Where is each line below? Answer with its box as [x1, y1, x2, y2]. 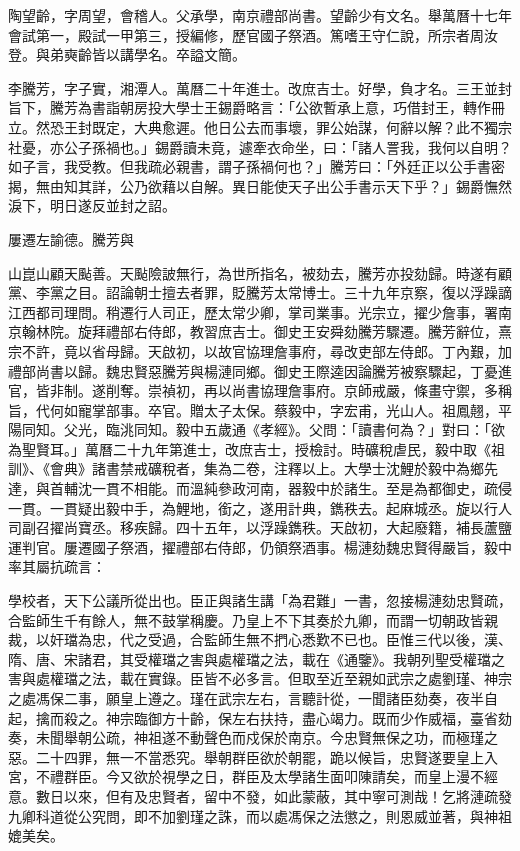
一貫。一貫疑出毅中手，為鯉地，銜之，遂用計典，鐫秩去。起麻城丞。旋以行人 [8, 497, 512, 518]
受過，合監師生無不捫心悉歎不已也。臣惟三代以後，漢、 [147, 629, 512, 650]
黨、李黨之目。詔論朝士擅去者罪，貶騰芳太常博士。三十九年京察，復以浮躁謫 [8, 282, 512, 303]
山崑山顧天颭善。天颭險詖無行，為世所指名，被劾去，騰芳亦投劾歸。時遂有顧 [8, 262, 512, 283]
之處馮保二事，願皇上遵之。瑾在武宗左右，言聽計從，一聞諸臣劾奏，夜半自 [8, 688, 498, 708]
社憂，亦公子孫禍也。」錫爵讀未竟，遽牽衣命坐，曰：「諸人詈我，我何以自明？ [8, 136, 512, 157]
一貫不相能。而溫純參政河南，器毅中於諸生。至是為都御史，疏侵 [91, 478, 512, 499]
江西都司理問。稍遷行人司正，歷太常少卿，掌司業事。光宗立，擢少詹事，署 [8, 301, 498, 322]
